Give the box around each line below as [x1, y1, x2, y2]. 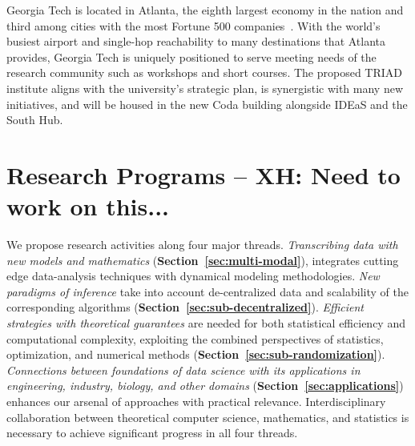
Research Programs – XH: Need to [6, 158, 401, 191]
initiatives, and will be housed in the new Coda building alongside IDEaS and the [6, 95, 408, 112]
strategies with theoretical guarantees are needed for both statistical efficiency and [6, 315, 405, 331]
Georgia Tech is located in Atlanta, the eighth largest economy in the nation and [6, 2, 404, 18]
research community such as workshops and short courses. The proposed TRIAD [6, 64, 402, 81]
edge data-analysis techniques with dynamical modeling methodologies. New [6, 267, 380, 284]
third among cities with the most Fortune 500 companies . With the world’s [6, 17, 381, 34]
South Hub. [6, 111, 63, 128]
